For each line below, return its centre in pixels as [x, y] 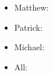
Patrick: [28, 27]
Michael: [29, 47]
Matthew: [31, 7]
